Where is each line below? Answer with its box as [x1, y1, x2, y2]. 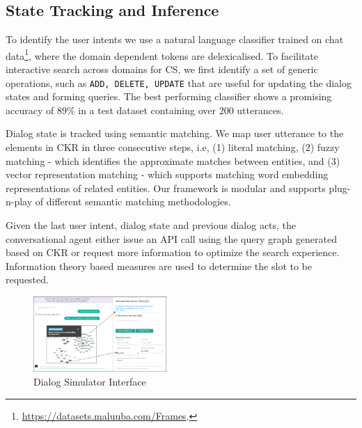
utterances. [237, 102, 284, 117]
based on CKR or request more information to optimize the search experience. [6, 245, 340, 260]
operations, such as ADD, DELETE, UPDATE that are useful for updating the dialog [6, 75, 352, 90]
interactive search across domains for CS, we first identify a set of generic [6, 62, 318, 77]
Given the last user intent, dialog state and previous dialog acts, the [6, 218, 297, 232]
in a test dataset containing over [78, 102, 216, 117]
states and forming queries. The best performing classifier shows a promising [6, 89, 332, 104]
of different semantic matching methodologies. [35, 194, 231, 209]
